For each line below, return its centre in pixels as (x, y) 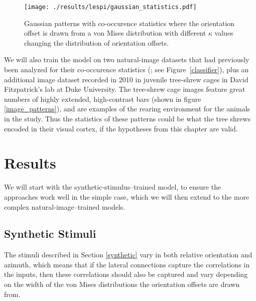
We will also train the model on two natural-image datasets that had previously (127, 59)
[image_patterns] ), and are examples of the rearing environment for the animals (127, 109)
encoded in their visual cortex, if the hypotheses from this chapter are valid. (121, 128)
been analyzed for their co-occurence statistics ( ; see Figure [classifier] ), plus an (126, 69)
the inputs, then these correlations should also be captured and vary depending (126, 274)
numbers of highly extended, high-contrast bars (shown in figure (103, 99)
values (224, 33)
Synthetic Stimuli (50, 234)
